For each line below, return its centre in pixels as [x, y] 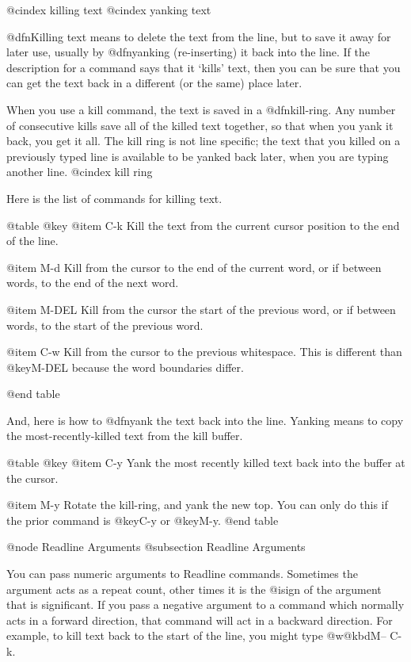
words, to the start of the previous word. [105, 325]
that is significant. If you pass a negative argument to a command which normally [205, 605]
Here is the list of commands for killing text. [114, 198]
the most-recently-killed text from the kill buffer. [125, 436]
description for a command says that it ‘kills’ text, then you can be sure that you [204, 67]
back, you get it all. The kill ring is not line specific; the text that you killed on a [204, 141]
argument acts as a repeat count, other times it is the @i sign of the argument [194, 589]
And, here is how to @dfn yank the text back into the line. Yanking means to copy [205, 420]
